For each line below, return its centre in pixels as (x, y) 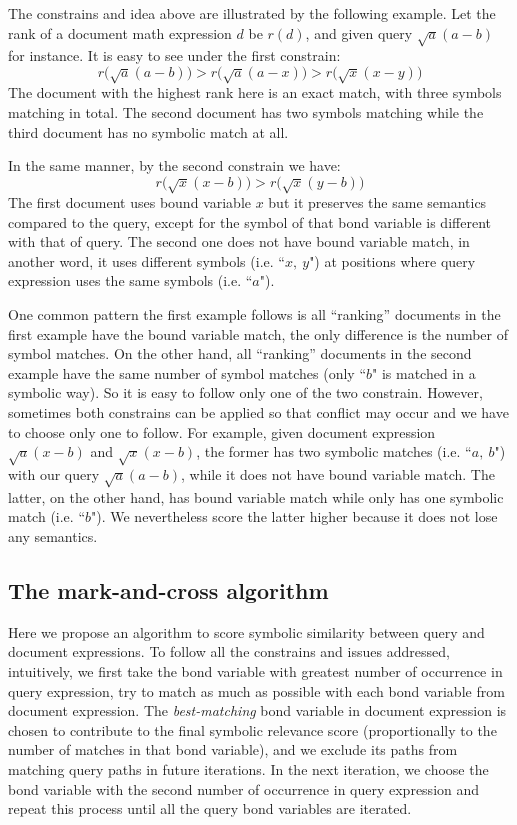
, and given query (359, 32)
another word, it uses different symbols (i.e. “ (146, 260)
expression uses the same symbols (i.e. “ (130, 280)
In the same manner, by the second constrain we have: (174, 165)
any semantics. (53, 535)
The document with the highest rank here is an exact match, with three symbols (255, 92)
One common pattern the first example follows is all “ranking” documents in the (254, 314)
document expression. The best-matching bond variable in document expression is (257, 710)
